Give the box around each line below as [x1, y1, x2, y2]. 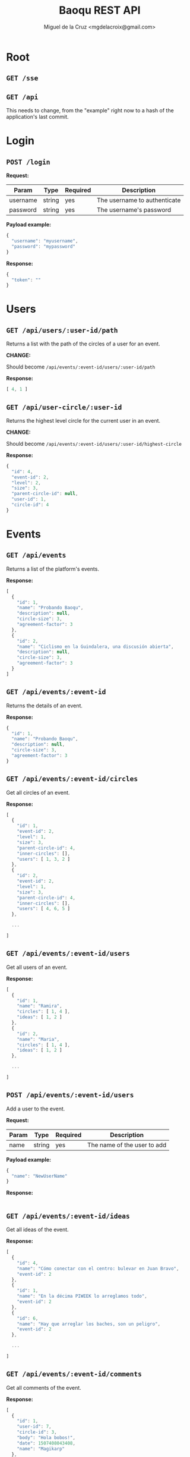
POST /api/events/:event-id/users [6, 1091, 134, 1100]
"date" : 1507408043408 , [17, 1440, 76, 1446]
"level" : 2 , [11, 480, 42, 486]
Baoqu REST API [59, 4, 141, 17]
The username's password [97, 206, 172, 214]
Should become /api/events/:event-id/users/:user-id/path [6, 363, 156, 370]
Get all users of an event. [6, 964, 68, 971]
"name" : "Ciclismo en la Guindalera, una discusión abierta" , [17, 643, 174, 650]
